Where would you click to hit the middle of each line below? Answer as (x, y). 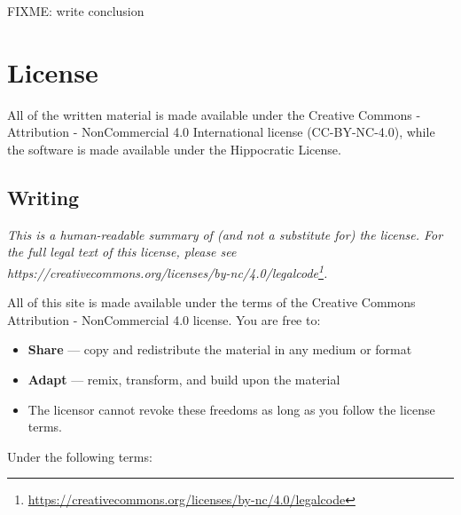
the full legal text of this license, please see (122, 252)
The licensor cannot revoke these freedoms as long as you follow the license (231, 409)
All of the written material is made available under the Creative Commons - (214, 114)
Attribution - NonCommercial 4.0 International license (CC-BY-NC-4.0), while (221, 132)
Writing (43, 197)
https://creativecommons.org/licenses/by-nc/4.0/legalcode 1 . (168, 271)
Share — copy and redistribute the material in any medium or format (220, 349)
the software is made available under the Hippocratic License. (174, 149)
